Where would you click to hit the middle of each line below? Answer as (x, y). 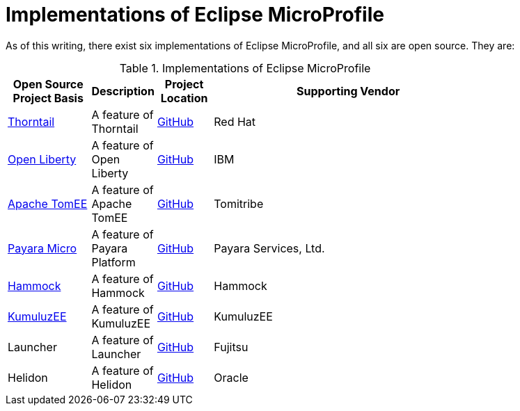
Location (184, 98)
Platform (113, 262)
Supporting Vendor (348, 91)
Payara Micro (42, 248)
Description (123, 91)
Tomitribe (239, 203)
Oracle (231, 377)
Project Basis (48, 98)
